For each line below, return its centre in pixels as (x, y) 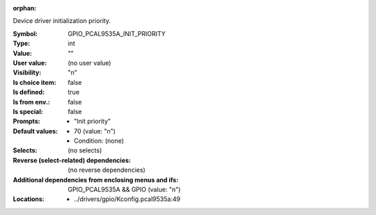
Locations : (29, 199)
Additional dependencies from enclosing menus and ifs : (96, 180)
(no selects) (85, 150)
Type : (22, 43)
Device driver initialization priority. (62, 21)
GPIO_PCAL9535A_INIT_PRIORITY (117, 33)
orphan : (25, 8)
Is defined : (29, 92)
